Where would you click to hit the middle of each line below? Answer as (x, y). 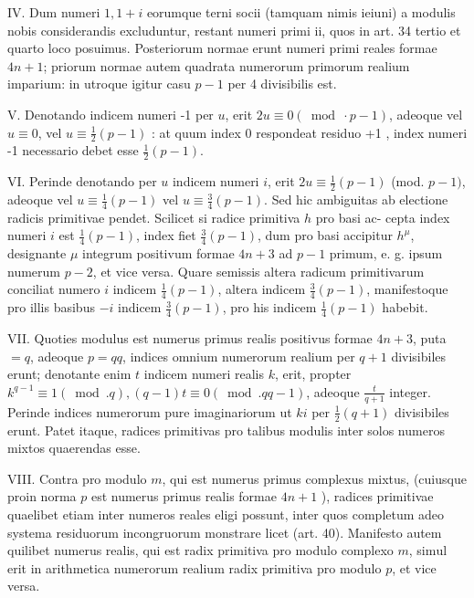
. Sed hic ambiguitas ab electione (356, 199)
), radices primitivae (377, 496)
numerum (34, 271)
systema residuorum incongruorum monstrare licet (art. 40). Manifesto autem (225, 532)
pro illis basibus (51, 307)
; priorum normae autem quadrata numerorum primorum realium (226, 65)
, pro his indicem (269, 307)
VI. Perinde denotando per (82, 181)
